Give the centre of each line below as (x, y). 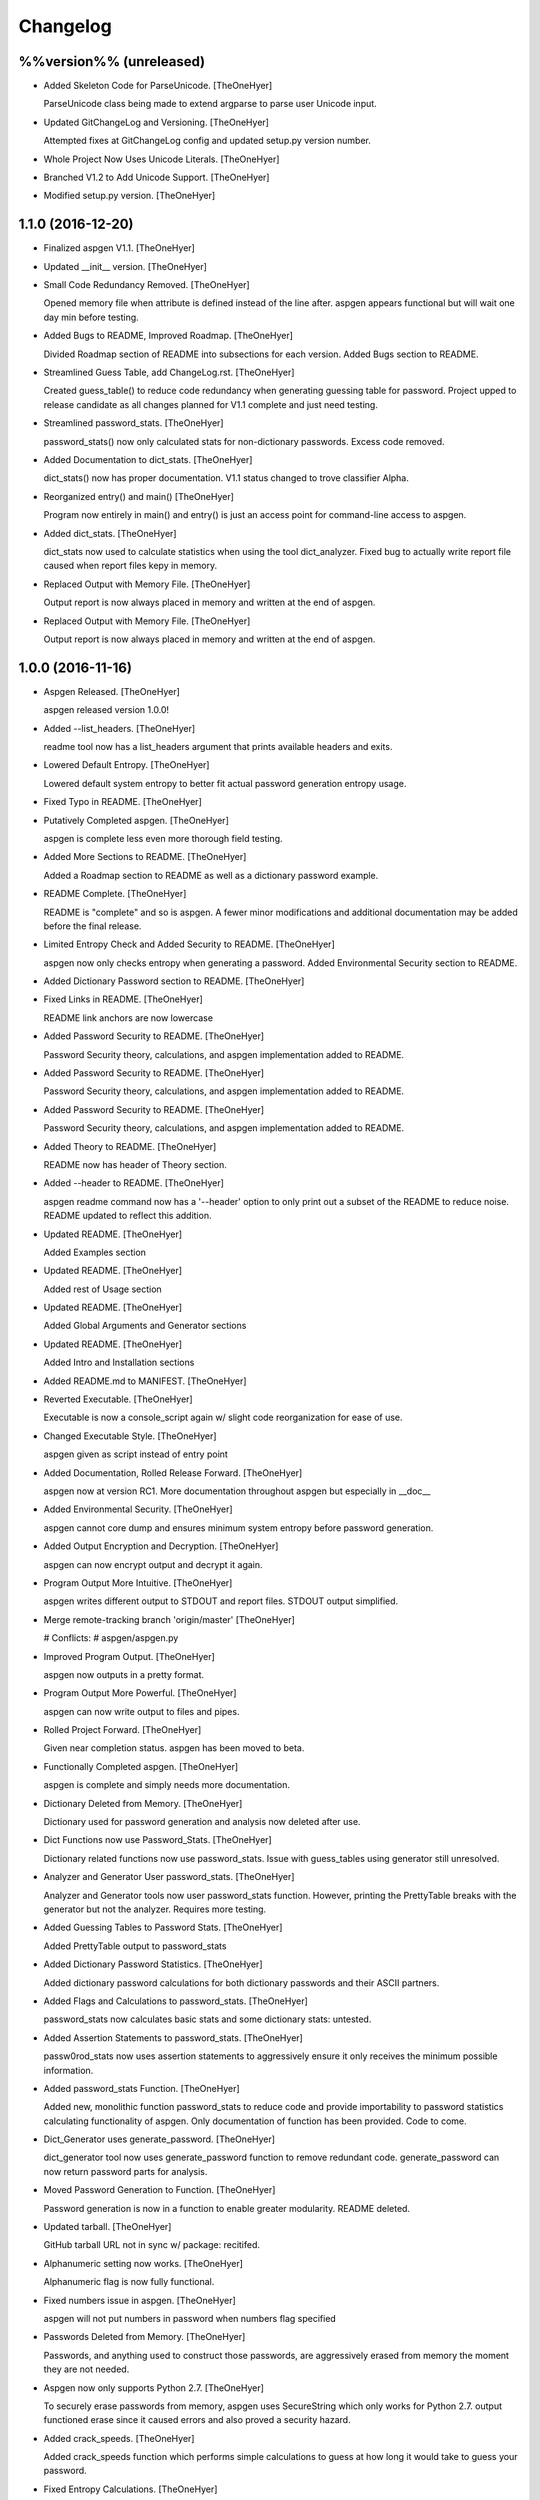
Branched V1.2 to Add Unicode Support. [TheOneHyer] (156, 177)
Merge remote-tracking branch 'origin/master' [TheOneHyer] (169, 1619)
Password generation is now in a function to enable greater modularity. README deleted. (226, 2208)
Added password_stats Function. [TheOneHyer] (141, 2088)
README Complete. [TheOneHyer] (115, 894)
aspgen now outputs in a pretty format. (124, 1674)
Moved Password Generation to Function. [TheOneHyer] (159, 2190)
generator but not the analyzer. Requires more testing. (155, 1909)
